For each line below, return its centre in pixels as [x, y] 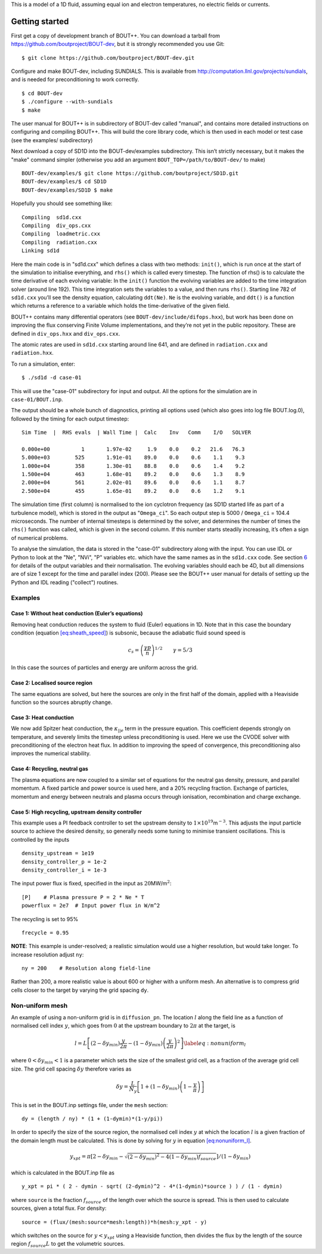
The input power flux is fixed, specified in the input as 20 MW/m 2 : [91, 883]
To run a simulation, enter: [43, 364]
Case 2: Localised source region [52, 683]
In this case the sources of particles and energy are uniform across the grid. [104, 668]
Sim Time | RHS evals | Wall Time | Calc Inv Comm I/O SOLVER [137, 433]
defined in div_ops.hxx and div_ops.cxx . [66, 333]
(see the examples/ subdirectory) [52, 140]
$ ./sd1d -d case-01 [52, 378]
